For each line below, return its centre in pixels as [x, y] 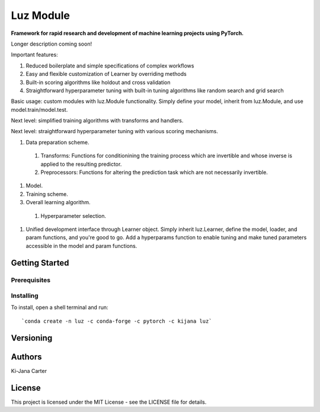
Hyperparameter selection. [73, 215]
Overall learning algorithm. [58, 202]
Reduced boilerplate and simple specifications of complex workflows [110, 66]
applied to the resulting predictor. [81, 164]
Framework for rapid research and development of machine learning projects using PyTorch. [127, 33]
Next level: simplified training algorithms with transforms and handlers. [97, 121]
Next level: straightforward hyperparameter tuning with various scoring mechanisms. [115, 131]
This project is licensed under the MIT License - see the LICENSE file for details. [109, 402]
